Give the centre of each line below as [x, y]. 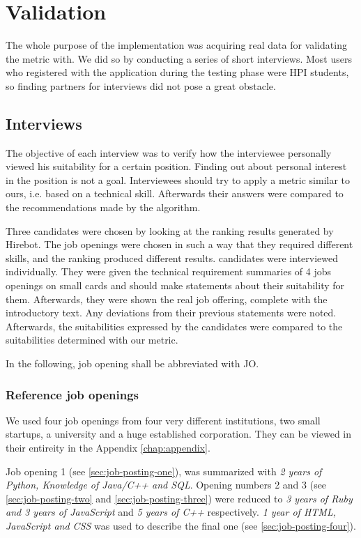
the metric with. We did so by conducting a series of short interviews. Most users [179, 58]
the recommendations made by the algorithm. [103, 207]
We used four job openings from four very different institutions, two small [163, 420]
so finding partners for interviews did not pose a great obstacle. [141, 85]
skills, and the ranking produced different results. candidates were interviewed [172, 258]
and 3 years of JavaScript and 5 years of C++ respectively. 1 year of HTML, [171, 512]
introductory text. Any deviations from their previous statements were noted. [171, 313]
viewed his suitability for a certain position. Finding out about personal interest [176, 166]
